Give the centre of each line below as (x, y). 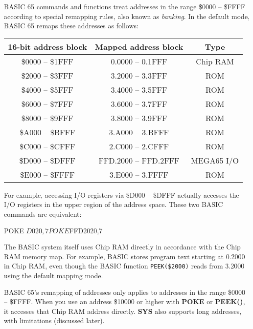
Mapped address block (139, 46)
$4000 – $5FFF (47, 89)
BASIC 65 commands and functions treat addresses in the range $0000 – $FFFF (125, 6)
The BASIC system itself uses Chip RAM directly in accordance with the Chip (122, 247)
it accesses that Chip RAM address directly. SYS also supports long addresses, (123, 311)
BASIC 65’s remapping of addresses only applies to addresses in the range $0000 (125, 292)
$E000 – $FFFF (47, 174)
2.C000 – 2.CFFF (139, 146)
